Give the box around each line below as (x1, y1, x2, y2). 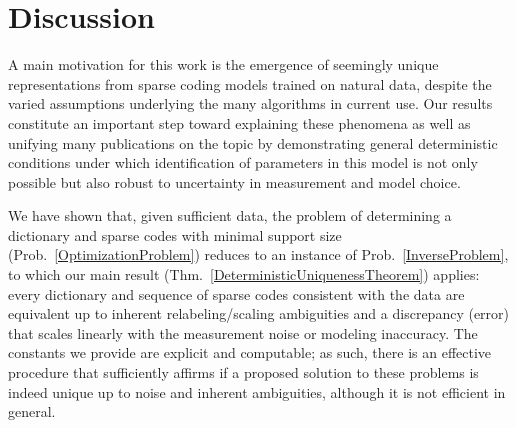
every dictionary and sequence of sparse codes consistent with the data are (8, 283, 465, 304)
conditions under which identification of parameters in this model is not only (8, 152, 478, 173)
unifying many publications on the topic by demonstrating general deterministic (8, 132, 498, 153)
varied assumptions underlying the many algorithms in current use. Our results (8, 93, 493, 114)
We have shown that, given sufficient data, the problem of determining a (8, 205, 452, 226)
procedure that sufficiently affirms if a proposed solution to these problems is (8, 362, 479, 383)
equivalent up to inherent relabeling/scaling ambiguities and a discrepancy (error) (8, 303, 510, 324)
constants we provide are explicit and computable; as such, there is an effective (8, 342, 492, 363)
